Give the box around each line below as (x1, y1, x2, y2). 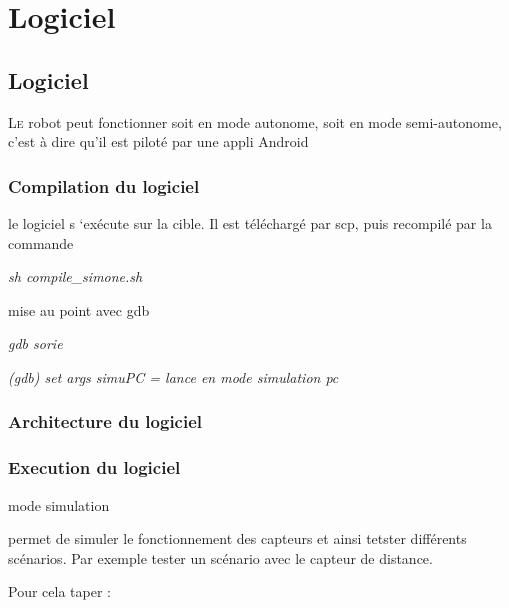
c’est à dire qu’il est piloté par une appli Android (8, 131, 309, 152)
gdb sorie (8, 333, 63, 354)
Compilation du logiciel (8, 173, 200, 198)
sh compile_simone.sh (8, 266, 143, 287)
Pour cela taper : (8, 581, 111, 602)
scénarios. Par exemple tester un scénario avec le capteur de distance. (8, 547, 433, 568)
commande (8, 232, 74, 253)
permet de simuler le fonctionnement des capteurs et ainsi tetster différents (8, 528, 467, 549)
